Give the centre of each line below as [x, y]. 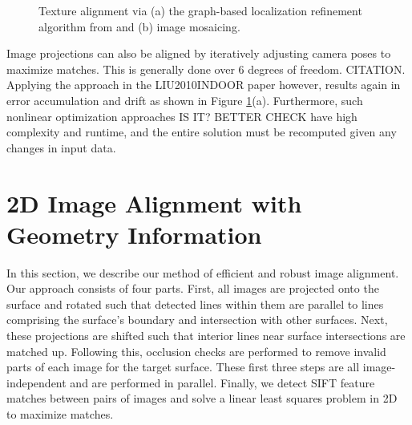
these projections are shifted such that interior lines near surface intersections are [206, 336]
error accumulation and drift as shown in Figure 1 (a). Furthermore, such [185, 100]
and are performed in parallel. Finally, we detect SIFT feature [222, 382]
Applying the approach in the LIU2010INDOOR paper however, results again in [204, 85]
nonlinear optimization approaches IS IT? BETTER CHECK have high [182, 116]
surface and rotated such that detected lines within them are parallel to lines [195, 304]
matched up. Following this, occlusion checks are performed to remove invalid [196, 351]
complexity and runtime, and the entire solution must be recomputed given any [202, 132]
